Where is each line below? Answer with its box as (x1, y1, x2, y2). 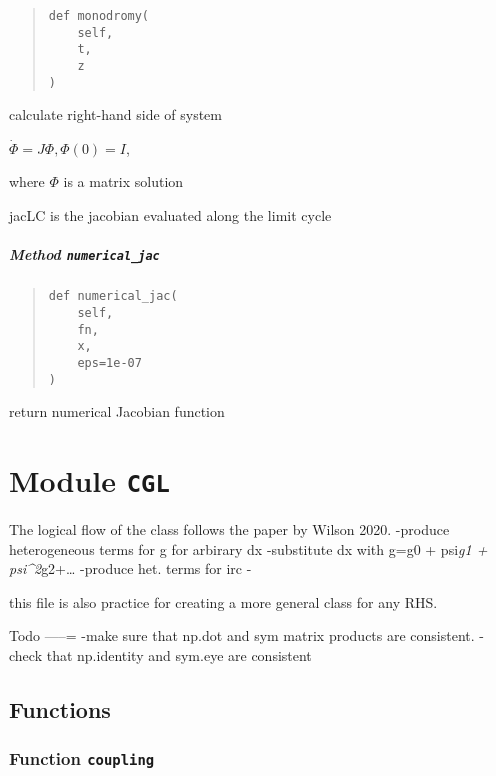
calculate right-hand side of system (9, 104, 222, 125)
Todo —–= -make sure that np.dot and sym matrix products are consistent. (9, 625, 475, 646)
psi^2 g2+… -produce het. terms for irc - (9, 558, 252, 579)
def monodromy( (48, 9, 150, 23)
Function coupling (9, 746, 155, 771)
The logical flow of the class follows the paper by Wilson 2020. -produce (9, 519, 450, 540)
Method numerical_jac (9, 244, 160, 265)
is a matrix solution (63, 171, 184, 192)
